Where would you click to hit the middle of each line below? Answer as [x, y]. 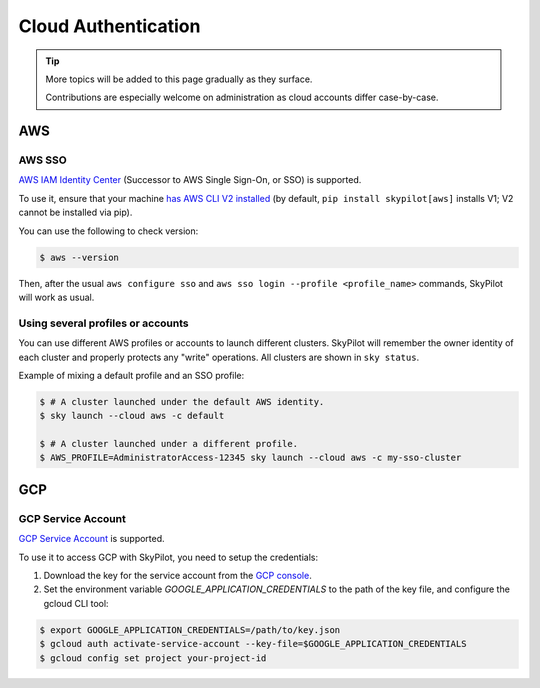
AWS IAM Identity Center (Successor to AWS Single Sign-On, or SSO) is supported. [190, 180]
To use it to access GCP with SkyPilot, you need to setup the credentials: [168, 557]
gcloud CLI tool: [76, 603]
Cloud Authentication [109, 26]
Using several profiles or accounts [103, 323]
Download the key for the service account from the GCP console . [177, 576]
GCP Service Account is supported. [91, 539]
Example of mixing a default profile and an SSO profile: [131, 375]
